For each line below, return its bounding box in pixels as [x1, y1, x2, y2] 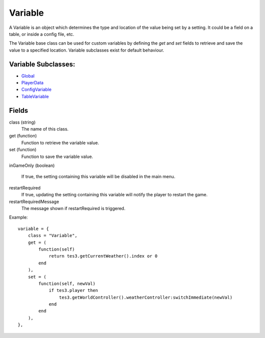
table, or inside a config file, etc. [9, 31, 75, 37]
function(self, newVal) [38, 281, 96, 286]
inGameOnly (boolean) [9, 162, 55, 169]
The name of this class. [21, 126, 69, 132]
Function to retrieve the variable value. [21, 140, 99, 146]
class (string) [9, 119, 36, 125]
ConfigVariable [21, 86, 52, 93]
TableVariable [21, 93, 49, 99]
